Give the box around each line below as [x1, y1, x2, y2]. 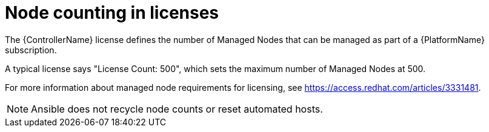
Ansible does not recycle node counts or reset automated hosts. [31, 102, 323, 115]
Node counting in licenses [5, 2, 219, 23]
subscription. [5, 44, 57, 55]
